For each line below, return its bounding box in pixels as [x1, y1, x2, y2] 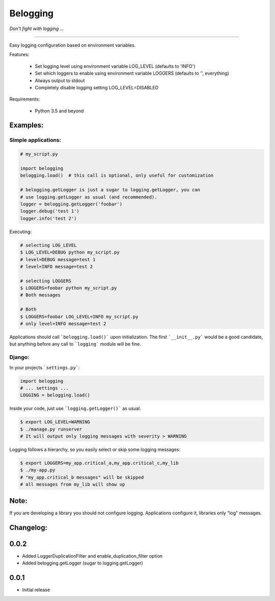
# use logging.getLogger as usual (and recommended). [20, 194, 157, 200]
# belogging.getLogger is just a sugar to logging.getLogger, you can [20, 187, 201, 193]
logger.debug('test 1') [20, 208, 80, 214]
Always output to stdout [35, 77, 85, 84]
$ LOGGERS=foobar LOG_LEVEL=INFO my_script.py [20, 314, 139, 319]
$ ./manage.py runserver [20, 426, 82, 432]
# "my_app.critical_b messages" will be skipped [20, 474, 144, 480]
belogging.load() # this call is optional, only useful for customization [20, 172, 214, 179]
